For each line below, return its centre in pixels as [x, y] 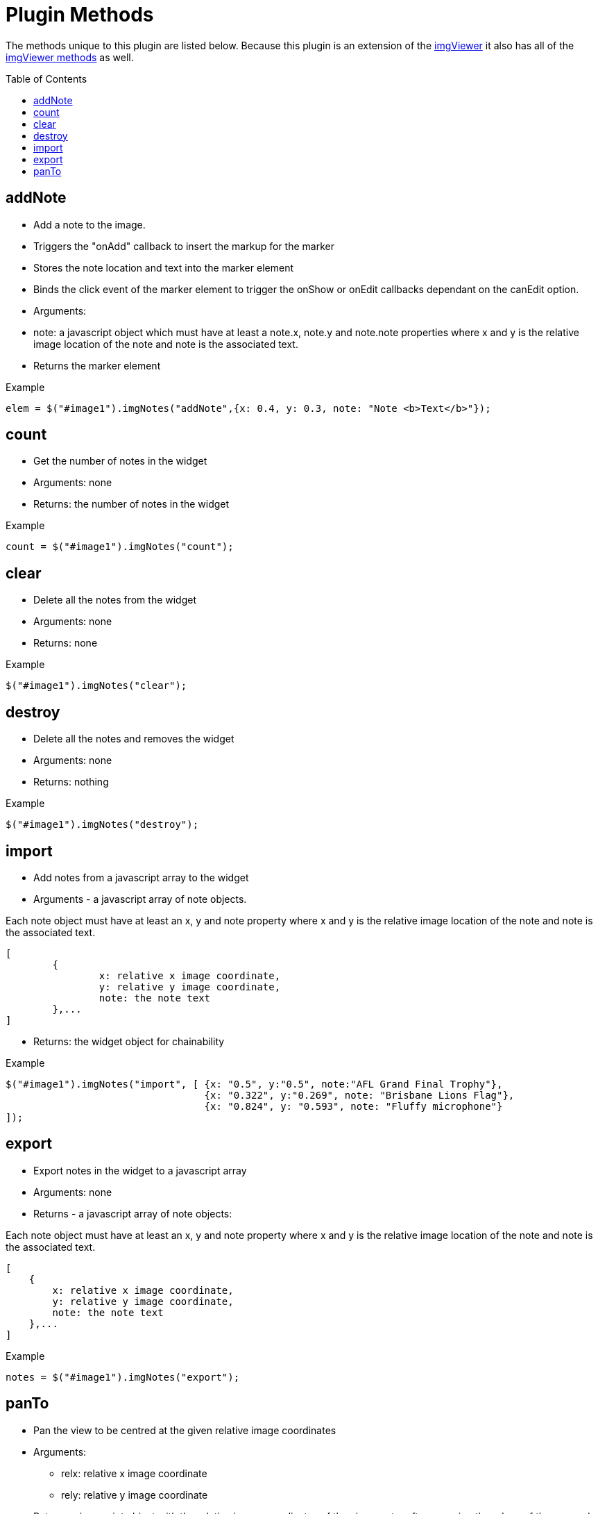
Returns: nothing [71, 782]
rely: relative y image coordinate [135, 1495]
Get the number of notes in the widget [120, 461]
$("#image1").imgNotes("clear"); [96, 686]
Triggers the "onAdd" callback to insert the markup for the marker [184, 246]
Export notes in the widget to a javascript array [140, 1170]
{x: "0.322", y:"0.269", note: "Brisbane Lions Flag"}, [359, 1095]
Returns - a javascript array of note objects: [133, 1213]
